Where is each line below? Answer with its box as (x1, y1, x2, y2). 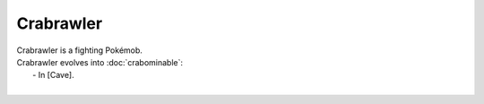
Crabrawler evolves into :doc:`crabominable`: (16, 56, 184, 67)
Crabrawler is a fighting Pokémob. (16, 45, 143, 56)
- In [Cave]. (32, 70, 75, 81)
